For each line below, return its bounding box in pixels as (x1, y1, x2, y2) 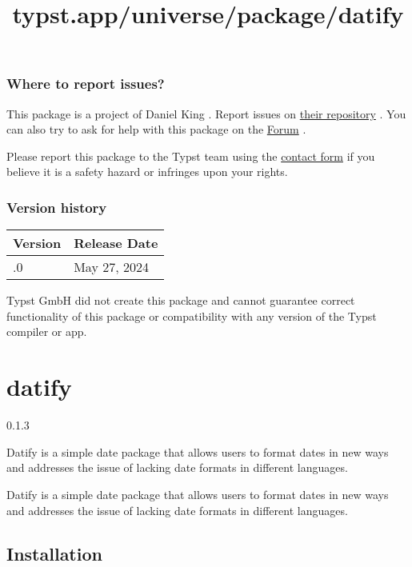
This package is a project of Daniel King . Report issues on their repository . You (6, 105, 406, 122)
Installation (6, 541, 102, 565)
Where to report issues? (6, 74, 165, 94)
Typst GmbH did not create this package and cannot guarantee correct (6, 292, 355, 309)
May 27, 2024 (74, 258, 149, 277)
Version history (6, 197, 107, 217)
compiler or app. (6, 323, 87, 340)
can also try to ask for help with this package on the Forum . (6, 121, 306, 138)
